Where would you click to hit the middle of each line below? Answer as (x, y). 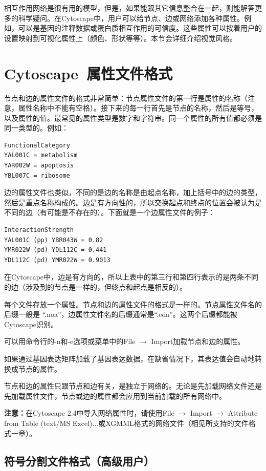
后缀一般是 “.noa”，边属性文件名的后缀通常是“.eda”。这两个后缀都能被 (121, 314)
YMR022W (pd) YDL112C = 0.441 (56, 250)
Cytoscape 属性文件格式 (88, 73)
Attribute (243, 413)
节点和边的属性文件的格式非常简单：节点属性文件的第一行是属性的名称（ (126, 98)
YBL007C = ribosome (37, 175)
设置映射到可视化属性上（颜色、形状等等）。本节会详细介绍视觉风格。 (120, 38)
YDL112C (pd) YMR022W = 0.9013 (57, 260)
